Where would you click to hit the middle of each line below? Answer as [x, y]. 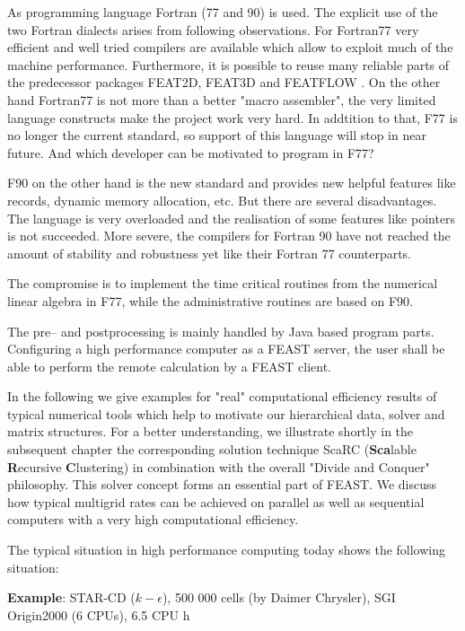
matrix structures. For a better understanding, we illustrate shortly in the [211, 431]
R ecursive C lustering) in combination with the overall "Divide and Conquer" [219, 466]
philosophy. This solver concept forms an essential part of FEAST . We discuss [222, 484]
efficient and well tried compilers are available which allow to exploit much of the [230, 47]
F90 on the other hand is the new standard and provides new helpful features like [232, 183]
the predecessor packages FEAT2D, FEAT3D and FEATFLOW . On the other [224, 82]
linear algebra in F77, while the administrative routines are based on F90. [210, 300]
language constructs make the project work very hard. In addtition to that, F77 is [232, 117]
